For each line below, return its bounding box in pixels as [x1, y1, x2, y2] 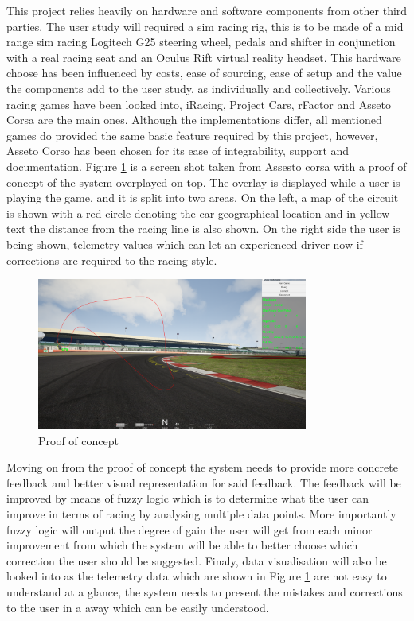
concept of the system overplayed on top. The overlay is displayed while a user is [6, 173, 400, 190]
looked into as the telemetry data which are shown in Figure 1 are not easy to [6, 568, 387, 584]
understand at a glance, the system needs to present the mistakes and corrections [6, 584, 403, 600]
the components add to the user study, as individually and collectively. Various [6, 80, 391, 96]
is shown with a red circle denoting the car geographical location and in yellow [6, 204, 390, 221]
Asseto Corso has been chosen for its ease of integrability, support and [6, 142, 350, 159]
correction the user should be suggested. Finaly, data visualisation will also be [6, 552, 387, 569]
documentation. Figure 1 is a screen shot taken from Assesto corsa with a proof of [6, 157, 407, 174]
